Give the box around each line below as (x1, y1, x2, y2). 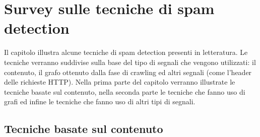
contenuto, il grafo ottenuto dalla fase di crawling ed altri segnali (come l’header (4, 66, 252, 77)
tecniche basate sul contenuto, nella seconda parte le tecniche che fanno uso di (4, 86, 245, 97)
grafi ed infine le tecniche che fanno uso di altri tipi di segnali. (4, 96, 196, 107)
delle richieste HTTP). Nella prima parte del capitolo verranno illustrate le (4, 77, 235, 87)
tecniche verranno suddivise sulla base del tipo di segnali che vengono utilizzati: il (4, 56, 256, 67)
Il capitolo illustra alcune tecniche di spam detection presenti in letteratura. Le (4, 47, 248, 57)
